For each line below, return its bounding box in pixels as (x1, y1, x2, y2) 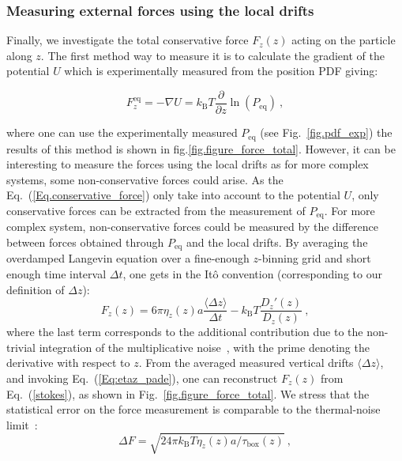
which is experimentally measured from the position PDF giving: (64, 62, 378, 79)
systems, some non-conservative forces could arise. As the (6, 171, 284, 187)
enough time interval (6, 265, 107, 282)
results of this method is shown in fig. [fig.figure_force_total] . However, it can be (6, 140, 396, 157)
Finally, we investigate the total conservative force (6, 32, 249, 48)
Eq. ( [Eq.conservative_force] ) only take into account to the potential (6, 187, 340, 203)
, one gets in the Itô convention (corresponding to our (122, 265, 382, 282)
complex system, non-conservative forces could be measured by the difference (6, 218, 379, 235)
